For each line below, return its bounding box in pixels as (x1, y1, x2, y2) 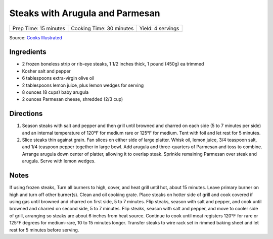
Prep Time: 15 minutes (12, 25, 66, 32)
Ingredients (9, 48, 47, 56)
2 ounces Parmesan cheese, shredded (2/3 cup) (22, 96, 123, 102)
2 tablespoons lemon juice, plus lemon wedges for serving (22, 82, 144, 88)
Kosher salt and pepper (22, 68, 71, 74)
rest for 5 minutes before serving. (9, 227, 79, 233)
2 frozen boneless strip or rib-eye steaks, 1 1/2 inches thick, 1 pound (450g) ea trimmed (22, 61, 204, 67)
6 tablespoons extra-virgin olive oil (22, 75, 95, 81)
